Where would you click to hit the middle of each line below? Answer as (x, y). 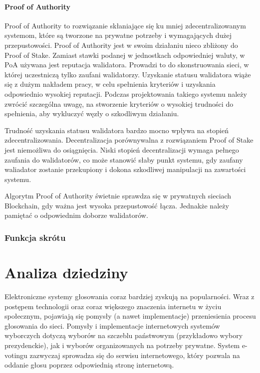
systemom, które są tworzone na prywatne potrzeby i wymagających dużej (118, 35)
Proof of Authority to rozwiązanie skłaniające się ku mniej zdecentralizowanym (125, 25)
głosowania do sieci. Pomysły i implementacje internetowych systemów (112, 325)
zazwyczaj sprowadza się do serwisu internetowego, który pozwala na (135, 355)
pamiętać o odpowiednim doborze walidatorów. (76, 215)
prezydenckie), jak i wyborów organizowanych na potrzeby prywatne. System (122, 345)
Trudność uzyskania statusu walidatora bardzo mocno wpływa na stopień (117, 130)
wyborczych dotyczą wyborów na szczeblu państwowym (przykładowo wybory (124, 335)
